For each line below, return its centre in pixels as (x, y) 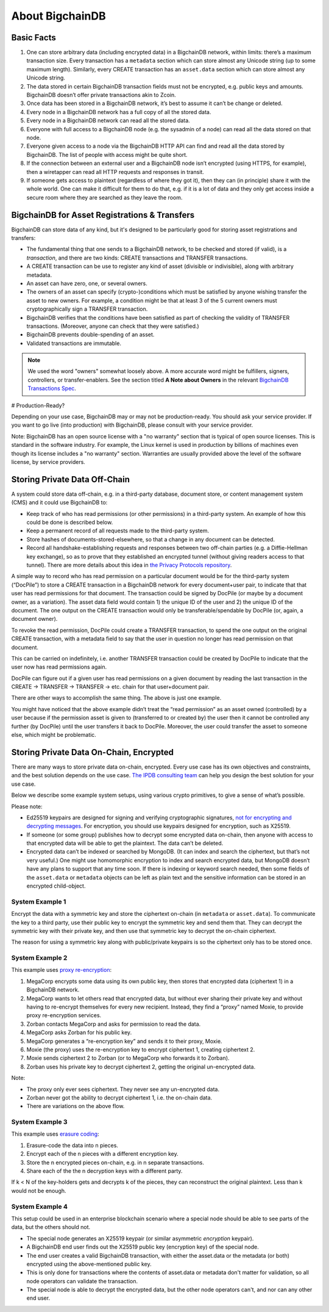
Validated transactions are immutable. (74, 343)
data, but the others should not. (51, 1227)
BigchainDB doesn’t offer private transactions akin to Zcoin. (101, 95)
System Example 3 (39, 1122)
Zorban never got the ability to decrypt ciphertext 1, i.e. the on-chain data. (119, 1097)
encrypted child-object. (56, 886)
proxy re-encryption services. (64, 1015)
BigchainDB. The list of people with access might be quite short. (107, 154)
